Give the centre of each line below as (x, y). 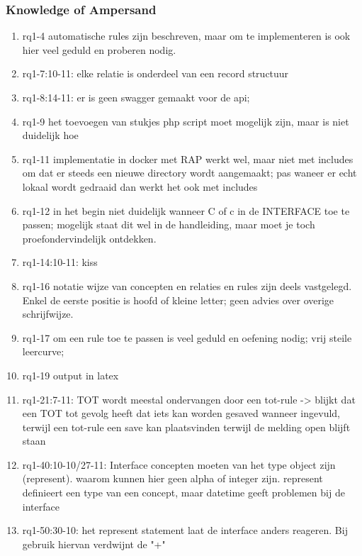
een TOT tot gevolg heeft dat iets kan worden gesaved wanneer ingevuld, (181, 413)
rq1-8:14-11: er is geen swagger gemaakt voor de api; (136, 97)
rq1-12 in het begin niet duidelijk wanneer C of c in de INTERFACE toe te (186, 210)
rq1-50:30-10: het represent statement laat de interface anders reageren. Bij (185, 530)
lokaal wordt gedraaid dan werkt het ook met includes (140, 186)
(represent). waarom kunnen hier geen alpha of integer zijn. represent (172, 478)
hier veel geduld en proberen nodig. (99, 49)
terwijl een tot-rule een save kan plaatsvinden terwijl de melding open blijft (186, 427)
